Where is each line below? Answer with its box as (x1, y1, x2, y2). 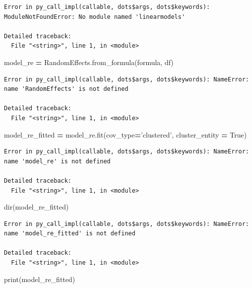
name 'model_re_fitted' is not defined (4, 230, 135, 237)
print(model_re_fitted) (4, 274, 75, 284)
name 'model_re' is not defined (4, 157, 111, 165)
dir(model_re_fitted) (4, 202, 69, 212)
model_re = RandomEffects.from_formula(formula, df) (4, 57, 174, 67)
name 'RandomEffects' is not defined (4, 85, 128, 93)
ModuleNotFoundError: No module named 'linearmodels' (4, 13, 186, 20)
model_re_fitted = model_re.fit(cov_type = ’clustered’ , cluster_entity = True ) (4, 129, 247, 140)
